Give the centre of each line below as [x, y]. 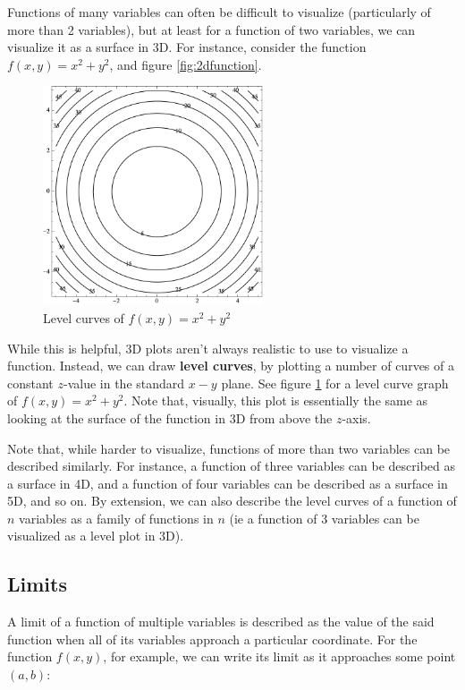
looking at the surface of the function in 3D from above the [170, 417]
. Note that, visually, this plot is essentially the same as [276, 400]
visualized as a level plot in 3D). [96, 536]
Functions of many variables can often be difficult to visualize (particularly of [219, 12]
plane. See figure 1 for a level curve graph [335, 383]
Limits [37, 584]
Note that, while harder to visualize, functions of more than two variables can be [229, 448]
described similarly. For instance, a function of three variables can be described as [232, 466]
